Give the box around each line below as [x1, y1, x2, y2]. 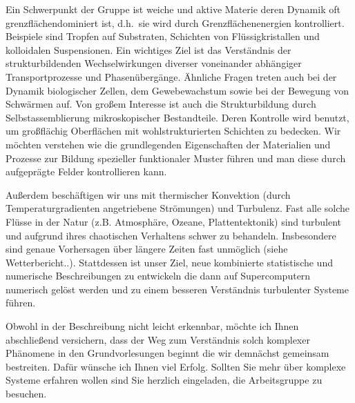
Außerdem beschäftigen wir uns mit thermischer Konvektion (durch [6, 187, 291, 201]
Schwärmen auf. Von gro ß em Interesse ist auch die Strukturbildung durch [6, 97, 316, 111]
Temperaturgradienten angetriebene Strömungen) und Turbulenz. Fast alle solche [6, 201, 350, 215]
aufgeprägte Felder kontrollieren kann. [6, 164, 167, 179]
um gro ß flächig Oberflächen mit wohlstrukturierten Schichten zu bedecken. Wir [6, 124, 341, 138]
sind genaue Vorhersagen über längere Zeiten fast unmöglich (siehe [6, 242, 288, 256]
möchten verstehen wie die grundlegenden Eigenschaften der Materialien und [6, 137, 331, 151]
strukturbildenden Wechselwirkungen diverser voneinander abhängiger [6, 56, 302, 70]
